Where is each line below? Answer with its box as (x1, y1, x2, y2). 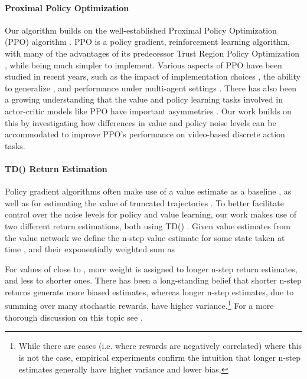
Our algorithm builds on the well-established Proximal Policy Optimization (5, 24, 277, 36)
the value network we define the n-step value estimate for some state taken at (5, 231, 285, 243)
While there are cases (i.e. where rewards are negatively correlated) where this (18, 340, 302, 352)
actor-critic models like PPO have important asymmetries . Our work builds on (5, 104, 292, 117)
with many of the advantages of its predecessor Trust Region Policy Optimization (5, 47, 300, 59)
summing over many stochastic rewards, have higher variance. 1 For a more (5, 298, 274, 312)
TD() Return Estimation (5, 162, 107, 174)
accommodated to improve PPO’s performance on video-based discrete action (5, 128, 285, 140)
